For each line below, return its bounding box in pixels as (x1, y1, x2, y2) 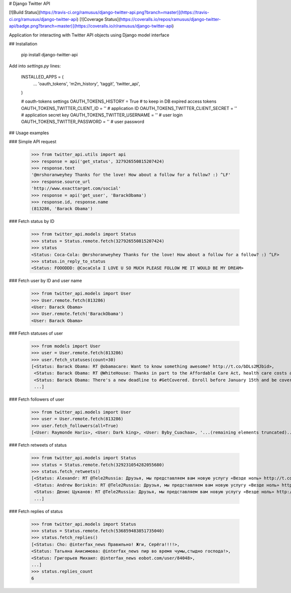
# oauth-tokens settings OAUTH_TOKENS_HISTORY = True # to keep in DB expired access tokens (21, 98, 217, 104)
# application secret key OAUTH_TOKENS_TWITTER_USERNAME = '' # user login (21, 112, 183, 118)
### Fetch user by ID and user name (9, 278, 82, 283)
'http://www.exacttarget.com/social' (31, 186, 121, 191)
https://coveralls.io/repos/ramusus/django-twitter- (120, 16, 221, 22)
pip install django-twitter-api (21, 52, 78, 58)
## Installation (9, 41, 37, 47)
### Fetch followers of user (9, 396, 65, 402)
